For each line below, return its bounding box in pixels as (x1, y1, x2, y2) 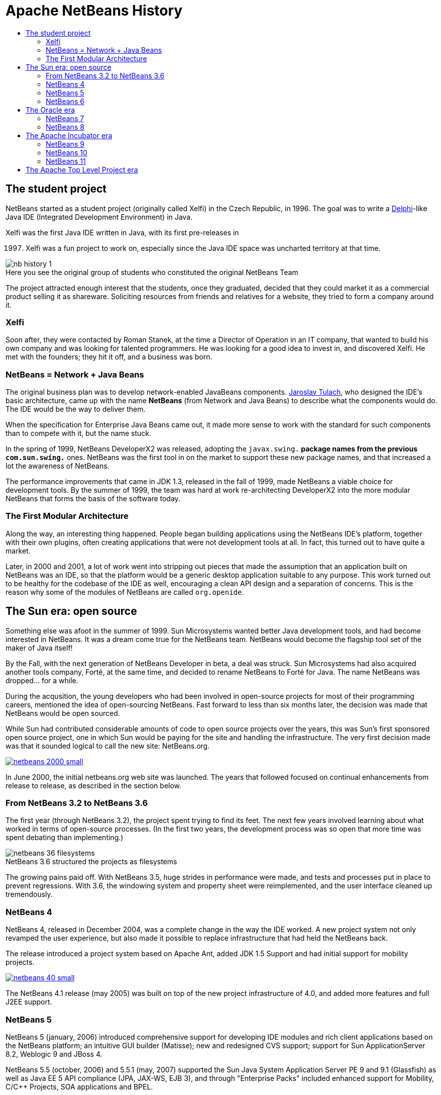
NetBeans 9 (46, 139, 84, 148)
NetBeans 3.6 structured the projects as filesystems (6, 857, 177, 866)
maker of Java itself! (6, 643, 73, 652)
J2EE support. (6, 997, 52, 1007)
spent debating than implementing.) (6, 833, 124, 842)
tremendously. (6, 890, 53, 899)
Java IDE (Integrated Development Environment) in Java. (6, 212, 193, 221)
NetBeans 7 (46, 114, 84, 123)
